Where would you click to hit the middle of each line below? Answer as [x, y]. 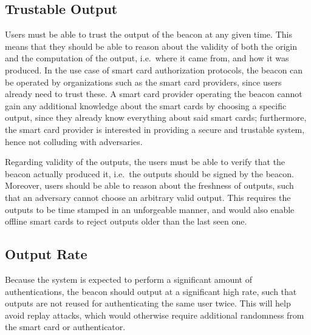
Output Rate [46, 254]
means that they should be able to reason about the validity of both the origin [151, 46]
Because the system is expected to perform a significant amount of [128, 279]
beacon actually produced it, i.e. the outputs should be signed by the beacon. [149, 173]
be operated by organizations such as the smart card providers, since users [143, 82]
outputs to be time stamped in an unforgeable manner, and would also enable [150, 209]
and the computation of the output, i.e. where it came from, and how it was [147, 58]
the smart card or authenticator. [65, 327]
